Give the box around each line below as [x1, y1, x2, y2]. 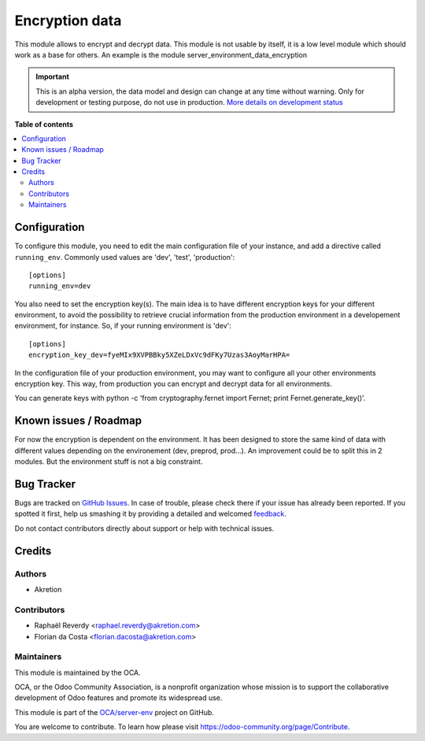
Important [35, 72, 70, 82]
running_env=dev [28, 282, 91, 291]
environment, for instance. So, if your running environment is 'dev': [14, 321, 232, 331]
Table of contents [14, 119, 74, 129]
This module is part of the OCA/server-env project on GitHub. [14, 707, 214, 717]
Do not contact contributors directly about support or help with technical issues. [14, 524, 275, 533]
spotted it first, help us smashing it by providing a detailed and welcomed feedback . [14, 509, 287, 519]
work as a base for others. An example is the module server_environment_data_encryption [14, 50, 308, 59]
